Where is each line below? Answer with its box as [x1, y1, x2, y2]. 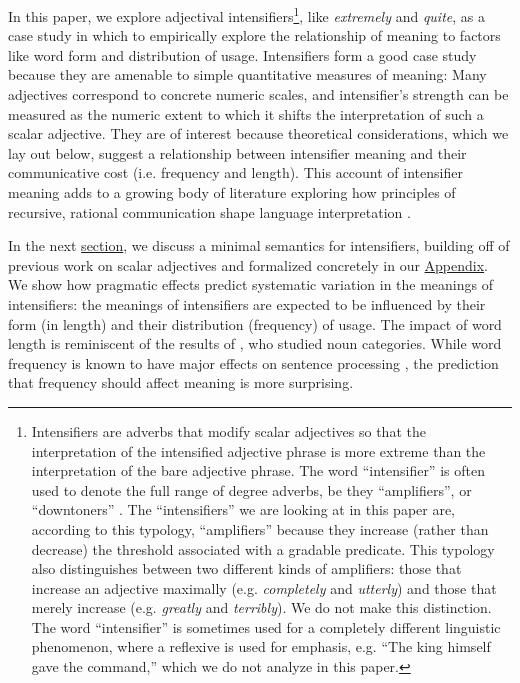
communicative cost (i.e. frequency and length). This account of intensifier [8, 162, 463, 183]
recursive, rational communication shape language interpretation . [8, 201, 411, 222]
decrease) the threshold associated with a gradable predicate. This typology [31, 538, 495, 559]
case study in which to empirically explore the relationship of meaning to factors [8, 25, 501, 46]
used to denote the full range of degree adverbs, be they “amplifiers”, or [31, 479, 472, 500]
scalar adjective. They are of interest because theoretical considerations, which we [8, 123, 509, 144]
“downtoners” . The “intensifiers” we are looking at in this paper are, [31, 499, 456, 520]
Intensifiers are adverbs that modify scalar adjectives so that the [31, 420, 426, 441]
